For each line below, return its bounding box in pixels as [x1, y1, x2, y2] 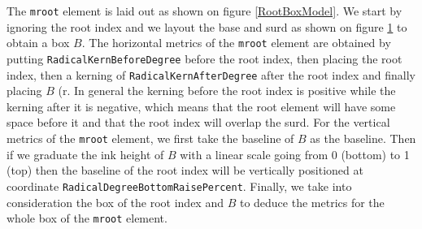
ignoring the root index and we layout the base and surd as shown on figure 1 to [7, 18, 407, 35]
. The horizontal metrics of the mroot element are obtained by [81, 34, 391, 51]
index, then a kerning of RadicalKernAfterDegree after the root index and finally [7, 66, 416, 83]
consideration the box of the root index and [7, 193, 224, 210]
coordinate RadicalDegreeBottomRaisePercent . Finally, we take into [7, 177, 352, 194]
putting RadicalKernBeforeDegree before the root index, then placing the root [7, 50, 402, 67]
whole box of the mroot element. [7, 210, 167, 227]
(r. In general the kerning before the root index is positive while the [58, 82, 396, 99]
